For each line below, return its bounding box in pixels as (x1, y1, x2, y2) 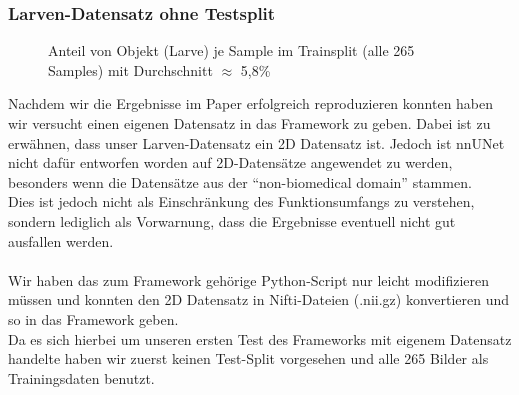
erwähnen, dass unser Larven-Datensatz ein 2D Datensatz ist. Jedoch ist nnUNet (8, 132, 505, 153)
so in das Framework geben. (8, 308, 179, 329)
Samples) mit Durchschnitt (48, 59, 213, 80)
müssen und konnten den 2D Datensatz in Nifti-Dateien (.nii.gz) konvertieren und (8, 289, 510, 310)
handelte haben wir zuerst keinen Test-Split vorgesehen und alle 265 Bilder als (8, 348, 489, 369)
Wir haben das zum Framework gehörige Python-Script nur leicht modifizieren (8, 269, 490, 290)
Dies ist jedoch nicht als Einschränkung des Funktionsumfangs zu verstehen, (8, 191, 475, 212)
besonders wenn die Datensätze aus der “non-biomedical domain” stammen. (8, 171, 472, 192)
